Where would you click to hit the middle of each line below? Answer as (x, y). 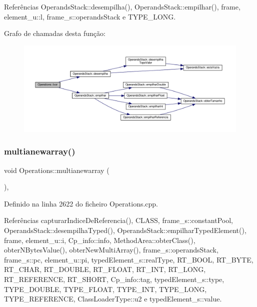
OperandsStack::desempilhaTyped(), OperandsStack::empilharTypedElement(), (125, 230)
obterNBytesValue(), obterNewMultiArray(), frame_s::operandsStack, (111, 250)
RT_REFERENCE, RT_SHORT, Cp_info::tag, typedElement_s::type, (114, 279)
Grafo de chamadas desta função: (55, 33)
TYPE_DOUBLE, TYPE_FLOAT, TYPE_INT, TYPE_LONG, (105, 289)
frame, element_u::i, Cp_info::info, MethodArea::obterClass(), (100, 240)
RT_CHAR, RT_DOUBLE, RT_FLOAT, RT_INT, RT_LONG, (105, 269)
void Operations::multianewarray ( (57, 170)
